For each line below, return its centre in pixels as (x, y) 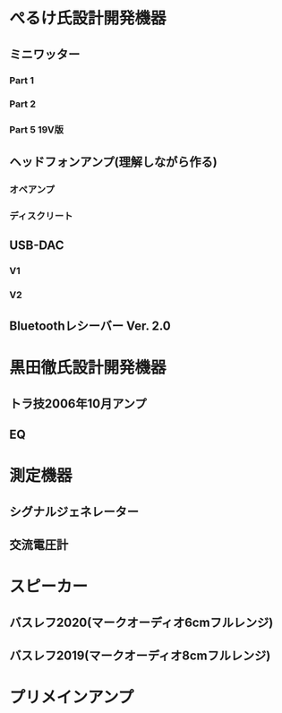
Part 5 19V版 (37, 130)
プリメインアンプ (72, 697)
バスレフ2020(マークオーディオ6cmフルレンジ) (141, 622)
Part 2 (23, 104)
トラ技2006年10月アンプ (78, 404)
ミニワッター (45, 54)
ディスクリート (41, 216)
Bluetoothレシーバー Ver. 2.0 (90, 326)
